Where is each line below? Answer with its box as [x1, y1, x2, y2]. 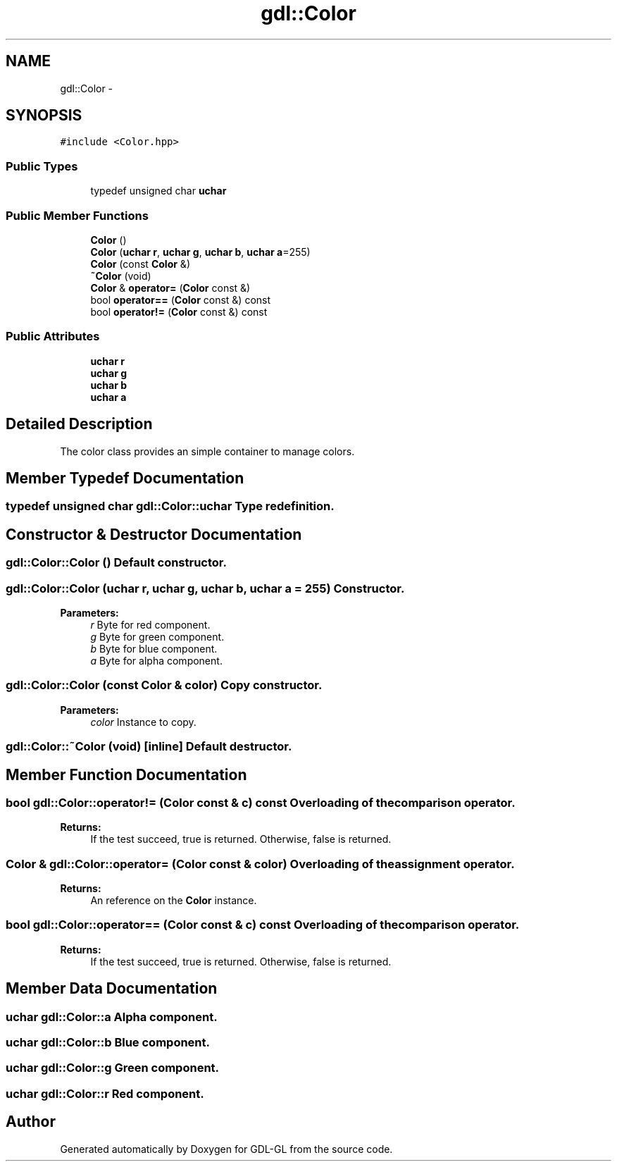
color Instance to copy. [90, 715, 197, 728]
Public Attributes [6, 329, 100, 344]
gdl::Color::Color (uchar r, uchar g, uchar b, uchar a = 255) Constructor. [6, 581, 405, 595]
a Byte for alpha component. [90, 654, 223, 667]
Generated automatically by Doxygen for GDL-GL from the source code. [60, 1142, 393, 1155]
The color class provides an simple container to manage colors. [60, 445, 355, 457]
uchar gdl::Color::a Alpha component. [6, 1009, 218, 1024]
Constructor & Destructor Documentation [6, 525, 302, 543]
